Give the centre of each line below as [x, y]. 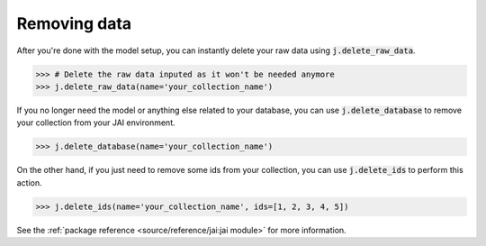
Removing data [74, 23]
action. [29, 182]
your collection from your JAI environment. [96, 123]
